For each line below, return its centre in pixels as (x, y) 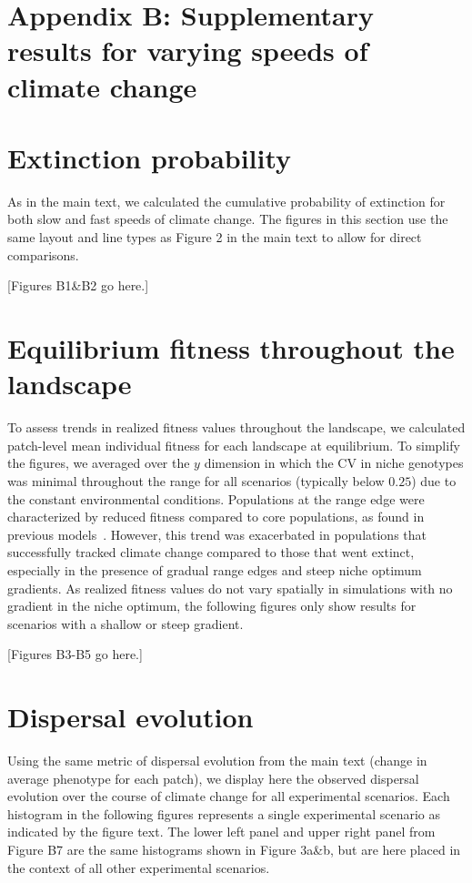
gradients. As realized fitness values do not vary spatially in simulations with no (230, 588)
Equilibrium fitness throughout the (231, 348)
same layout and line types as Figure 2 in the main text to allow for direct (215, 237)
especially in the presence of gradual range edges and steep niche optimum (215, 569)
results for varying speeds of (188, 51)
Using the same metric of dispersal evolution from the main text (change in (217, 760)
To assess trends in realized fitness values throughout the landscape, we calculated (236, 427)
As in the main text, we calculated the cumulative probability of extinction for (226, 201)
